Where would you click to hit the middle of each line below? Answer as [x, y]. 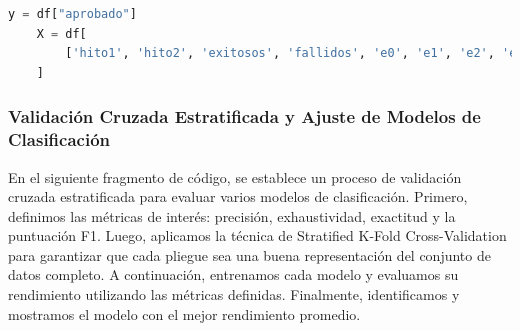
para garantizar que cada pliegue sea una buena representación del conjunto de [249, 254]
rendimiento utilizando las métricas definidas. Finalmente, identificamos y [234, 294]
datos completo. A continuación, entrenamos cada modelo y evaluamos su [233, 274]
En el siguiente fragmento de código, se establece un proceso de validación [235, 176]
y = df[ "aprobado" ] [72, 14]
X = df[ [61, 33]
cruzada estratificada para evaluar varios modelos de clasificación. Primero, [238, 196]
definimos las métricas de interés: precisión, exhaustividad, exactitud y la [232, 215]
